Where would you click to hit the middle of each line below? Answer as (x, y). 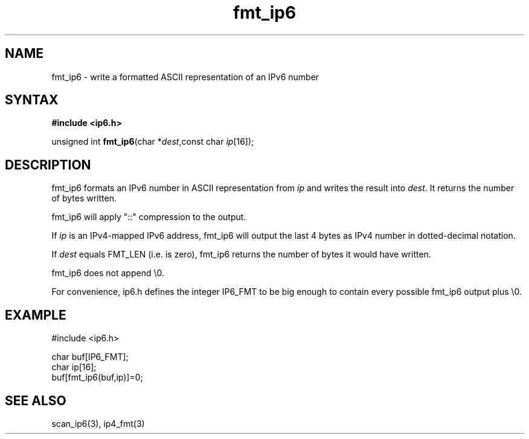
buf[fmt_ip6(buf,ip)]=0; (97, 377)
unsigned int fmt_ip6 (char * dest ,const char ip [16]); (153, 142)
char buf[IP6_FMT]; (90, 357)
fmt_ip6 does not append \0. (108, 273)
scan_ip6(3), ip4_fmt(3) (98, 423)
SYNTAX (32, 100)
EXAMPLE (36, 315)
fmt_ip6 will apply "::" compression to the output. (149, 217)
